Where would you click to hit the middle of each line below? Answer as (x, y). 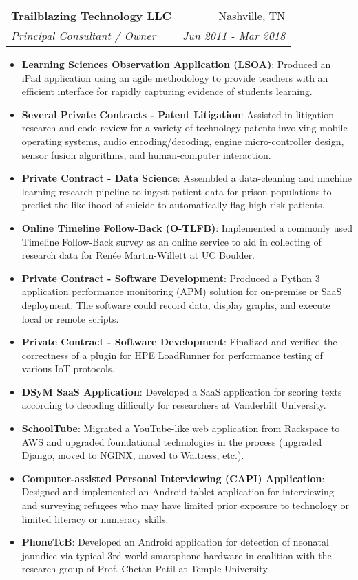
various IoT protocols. (68, 368)
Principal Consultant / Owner (84, 35)
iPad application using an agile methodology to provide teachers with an (175, 77)
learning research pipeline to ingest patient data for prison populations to (177, 191)
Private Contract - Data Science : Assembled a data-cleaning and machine (187, 178)
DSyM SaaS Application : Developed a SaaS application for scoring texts (182, 391)
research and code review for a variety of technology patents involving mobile (185, 128)
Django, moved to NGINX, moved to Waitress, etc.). (133, 455)
